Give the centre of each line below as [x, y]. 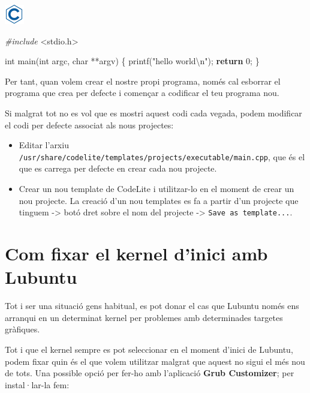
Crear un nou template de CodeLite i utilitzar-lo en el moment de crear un [156, 188]
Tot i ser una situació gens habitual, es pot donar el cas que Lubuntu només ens [152, 306]
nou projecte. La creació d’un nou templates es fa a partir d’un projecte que [159, 200]
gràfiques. [22, 329]
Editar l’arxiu [44, 145]
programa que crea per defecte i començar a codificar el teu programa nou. [142, 93]
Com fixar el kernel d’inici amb [136, 253]
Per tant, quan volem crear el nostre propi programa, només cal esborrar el [143, 81]
